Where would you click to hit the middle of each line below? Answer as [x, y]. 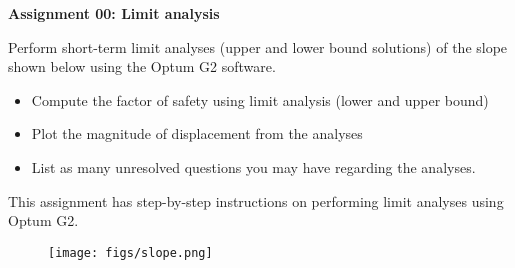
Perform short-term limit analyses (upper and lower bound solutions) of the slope [258, 46]
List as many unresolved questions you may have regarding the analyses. [253, 166]
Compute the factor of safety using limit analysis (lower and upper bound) [260, 99]
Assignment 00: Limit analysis [114, 13]
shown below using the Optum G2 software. [142, 66]
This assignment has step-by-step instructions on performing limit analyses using [256, 200]
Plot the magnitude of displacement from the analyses [197, 133]
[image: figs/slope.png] [130, 252]
